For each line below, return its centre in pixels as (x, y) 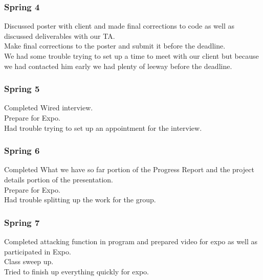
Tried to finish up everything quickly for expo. (76, 271)
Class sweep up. (29, 261)
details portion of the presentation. (59, 179)
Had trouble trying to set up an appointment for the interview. (103, 127)
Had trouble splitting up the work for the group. (80, 200)
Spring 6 (22, 150)
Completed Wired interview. (49, 108)
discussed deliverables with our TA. (60, 36)
